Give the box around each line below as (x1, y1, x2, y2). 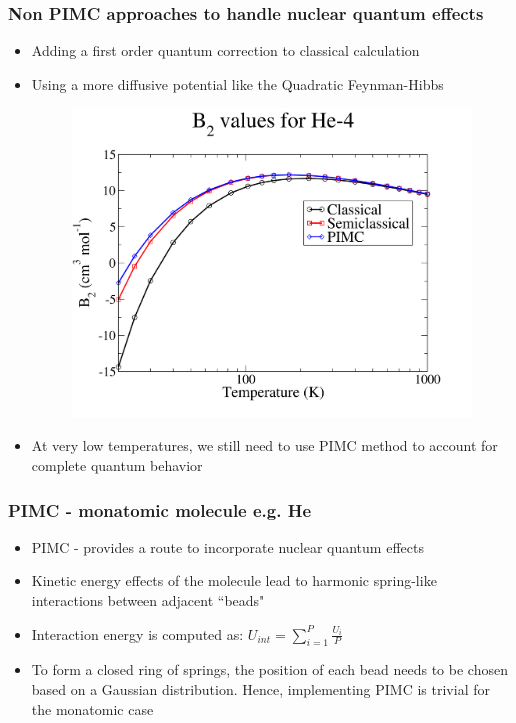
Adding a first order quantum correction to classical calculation (31, 40, 420, 61)
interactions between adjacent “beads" (31, 590, 265, 611)
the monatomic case (31, 698, 154, 719)
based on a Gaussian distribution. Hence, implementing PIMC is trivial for (31, 679, 490, 700)
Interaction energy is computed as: (31, 623, 244, 644)
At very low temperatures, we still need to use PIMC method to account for (31, 435, 498, 456)
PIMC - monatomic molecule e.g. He (8, 497, 312, 522)
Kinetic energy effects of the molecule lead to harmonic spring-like (31, 570, 437, 591)
